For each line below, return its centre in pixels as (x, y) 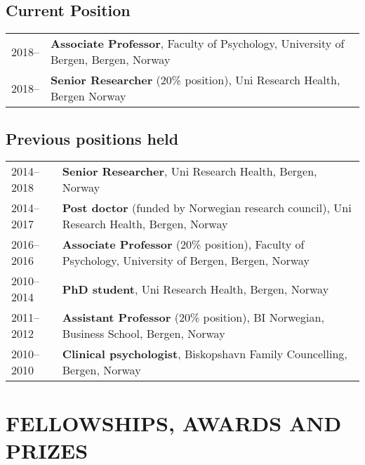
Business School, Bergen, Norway (144, 334)
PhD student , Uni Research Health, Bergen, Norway (195, 289)
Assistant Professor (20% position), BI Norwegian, (193, 317)
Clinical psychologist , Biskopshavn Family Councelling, (205, 354)
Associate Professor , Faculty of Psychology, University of (198, 44)
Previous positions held (92, 138)
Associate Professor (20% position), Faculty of (183, 244)
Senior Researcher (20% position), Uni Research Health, (195, 80)
